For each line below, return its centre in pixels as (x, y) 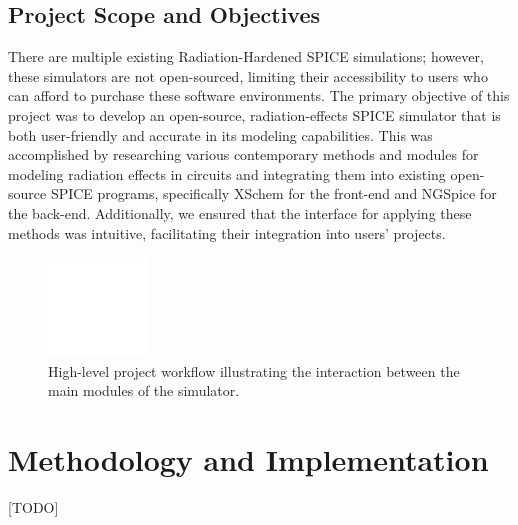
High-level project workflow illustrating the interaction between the (254, 370)
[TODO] (33, 507)
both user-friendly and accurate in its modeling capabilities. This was (220, 134)
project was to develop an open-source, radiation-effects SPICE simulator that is (254, 114)
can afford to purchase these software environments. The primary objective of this (259, 95)
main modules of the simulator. (144, 390)
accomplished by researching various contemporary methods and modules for (243, 154)
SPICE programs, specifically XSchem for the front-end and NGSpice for (273, 193)
